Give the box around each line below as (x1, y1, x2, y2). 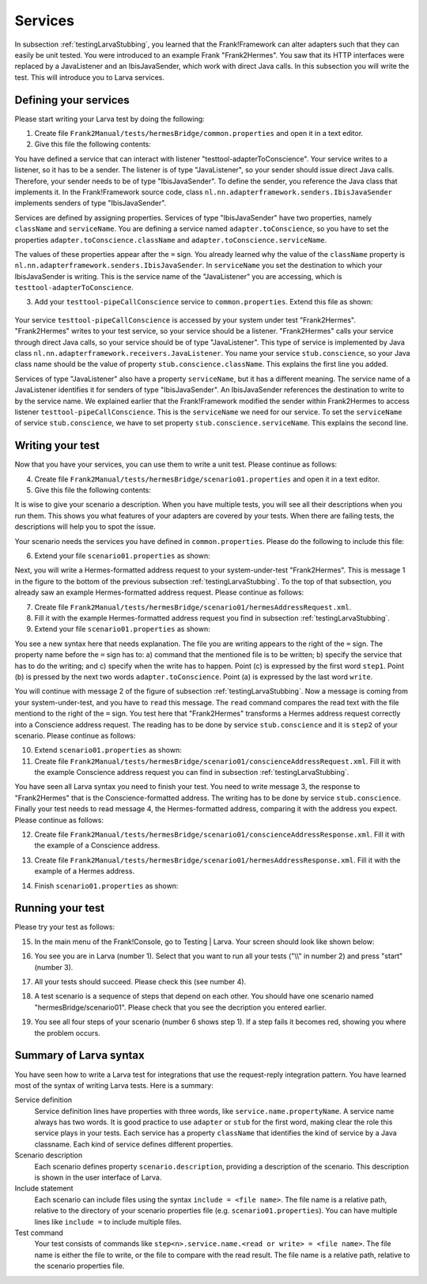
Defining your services (14, 93, 130, 107)
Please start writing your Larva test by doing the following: (14, 114, 205, 123)
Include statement (14, 1184, 74, 1193)
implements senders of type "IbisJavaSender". (14, 198, 167, 208)
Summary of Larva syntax (14, 1048, 145, 1063)
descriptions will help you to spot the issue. (14, 522, 156, 531)
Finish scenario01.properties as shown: (34, 881, 179, 890)
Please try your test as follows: (14, 922, 115, 932)
